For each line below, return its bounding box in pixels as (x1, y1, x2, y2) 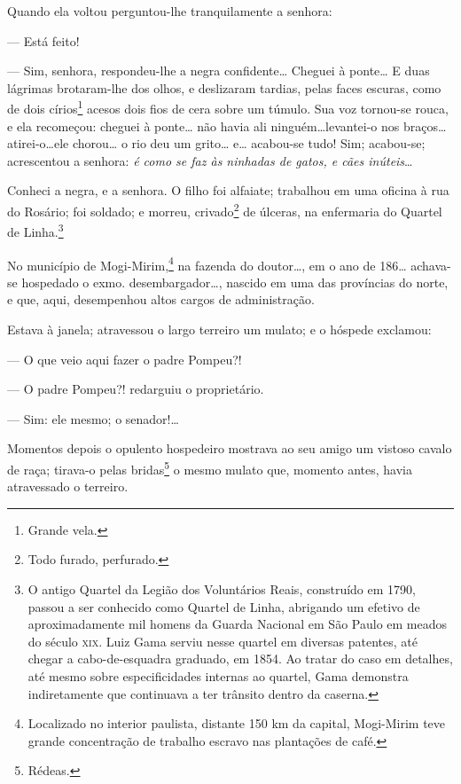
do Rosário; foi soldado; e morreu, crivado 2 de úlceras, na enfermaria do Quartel (7, 200, 442, 220)
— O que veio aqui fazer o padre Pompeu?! (7, 349, 242, 368)
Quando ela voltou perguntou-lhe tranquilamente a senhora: (7, 2, 332, 20)
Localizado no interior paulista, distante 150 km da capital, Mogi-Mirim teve (27, 714, 446, 733)
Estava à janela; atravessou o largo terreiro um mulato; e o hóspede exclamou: (7, 319, 432, 338)
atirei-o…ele (7, 134, 69, 153)
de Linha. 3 (7, 220, 64, 240)
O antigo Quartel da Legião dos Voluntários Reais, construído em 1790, (27, 579, 416, 598)
